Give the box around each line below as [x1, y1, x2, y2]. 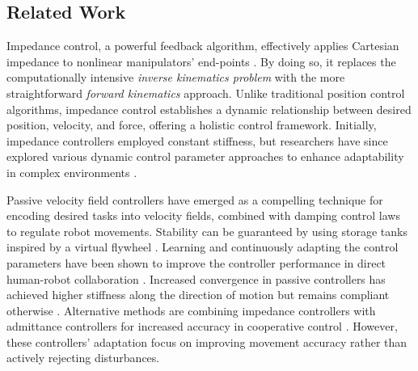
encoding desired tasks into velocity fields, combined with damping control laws [6, 207, 400, 224]
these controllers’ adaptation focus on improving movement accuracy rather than [6, 333, 407, 350]
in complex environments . [6, 163, 137, 180]
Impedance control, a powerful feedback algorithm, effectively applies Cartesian [6, 37, 399, 54]
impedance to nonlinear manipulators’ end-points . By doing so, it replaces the [6, 53, 396, 70]
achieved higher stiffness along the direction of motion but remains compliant [6, 286, 390, 303]
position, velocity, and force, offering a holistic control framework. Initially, [6, 116, 377, 133]
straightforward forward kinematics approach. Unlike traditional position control [6, 84, 405, 101]
